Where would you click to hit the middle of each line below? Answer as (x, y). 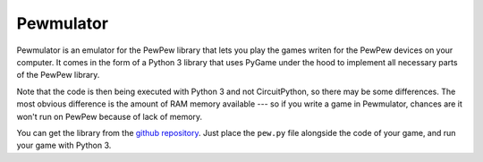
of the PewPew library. (58, 75)
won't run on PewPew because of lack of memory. (110, 116)
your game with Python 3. (64, 145)
